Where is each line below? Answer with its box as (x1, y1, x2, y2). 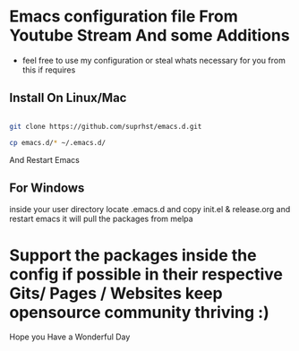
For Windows (9, 180, 85, 195)
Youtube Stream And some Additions (9, 25, 290, 46)
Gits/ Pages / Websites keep (9, 283, 223, 304)
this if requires (21, 64, 76, 75)
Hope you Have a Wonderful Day (9, 331, 131, 342)
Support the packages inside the (9, 244, 257, 265)
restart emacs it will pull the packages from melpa (9, 213, 194, 225)
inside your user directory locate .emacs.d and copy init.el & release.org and (9, 204, 291, 215)
